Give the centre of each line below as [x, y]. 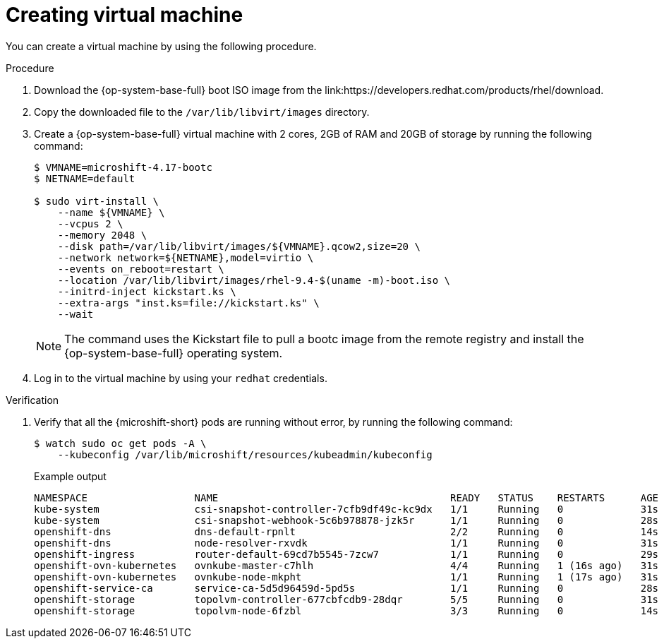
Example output [70, 476]
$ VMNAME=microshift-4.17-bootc [123, 167]
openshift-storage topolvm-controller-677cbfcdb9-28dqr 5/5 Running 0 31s [346, 599]
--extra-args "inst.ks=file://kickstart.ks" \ [188, 303]
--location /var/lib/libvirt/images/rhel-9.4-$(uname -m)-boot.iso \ [254, 280]
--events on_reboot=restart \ [141, 269]
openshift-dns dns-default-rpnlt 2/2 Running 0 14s [346, 531]
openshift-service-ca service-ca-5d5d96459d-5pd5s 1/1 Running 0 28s [346, 588]
